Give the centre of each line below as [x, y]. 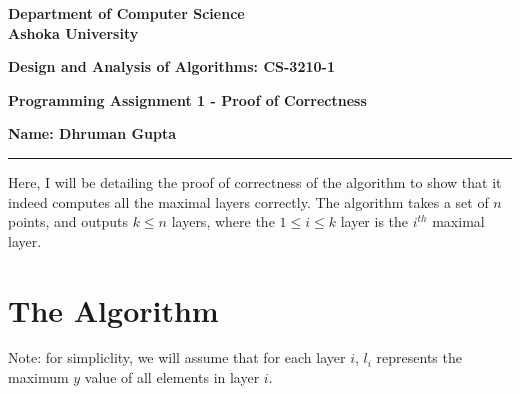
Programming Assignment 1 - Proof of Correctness [187, 99]
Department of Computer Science [126, 13]
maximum [38, 377]
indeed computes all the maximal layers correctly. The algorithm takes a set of [248, 201]
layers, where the [223, 221]
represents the [419, 357]
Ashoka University [73, 32]
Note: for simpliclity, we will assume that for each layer [177, 357]
